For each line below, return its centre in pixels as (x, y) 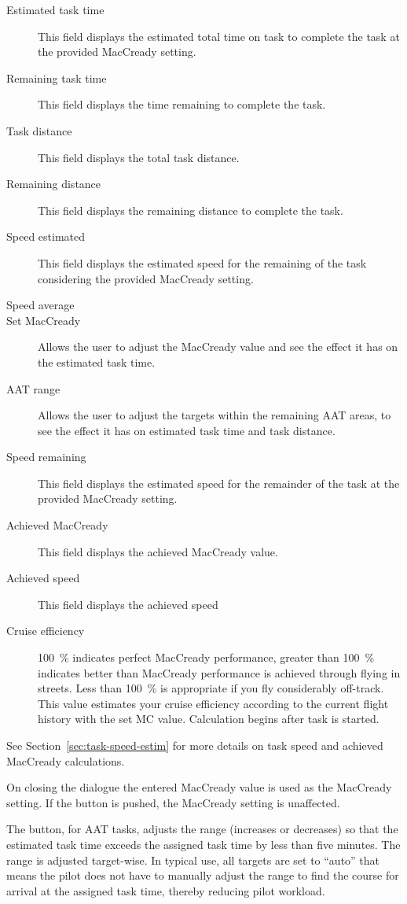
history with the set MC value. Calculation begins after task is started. (209, 719)
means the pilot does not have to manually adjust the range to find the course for (203, 875)
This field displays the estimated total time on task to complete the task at (219, 36)
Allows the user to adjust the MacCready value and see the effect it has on (218, 347)
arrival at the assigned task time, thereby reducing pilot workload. (166, 890)
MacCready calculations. (66, 760)
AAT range (33, 388)
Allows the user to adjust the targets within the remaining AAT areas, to (214, 415)
